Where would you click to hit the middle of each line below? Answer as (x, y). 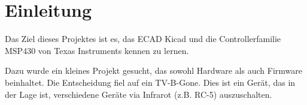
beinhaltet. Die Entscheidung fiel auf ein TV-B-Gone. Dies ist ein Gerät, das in (150, 82)
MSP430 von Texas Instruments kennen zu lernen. (97, 50)
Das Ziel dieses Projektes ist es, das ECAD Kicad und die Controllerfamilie (143, 39)
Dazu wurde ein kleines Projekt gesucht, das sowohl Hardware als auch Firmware (153, 70)
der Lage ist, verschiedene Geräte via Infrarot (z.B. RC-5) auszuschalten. (139, 94)
